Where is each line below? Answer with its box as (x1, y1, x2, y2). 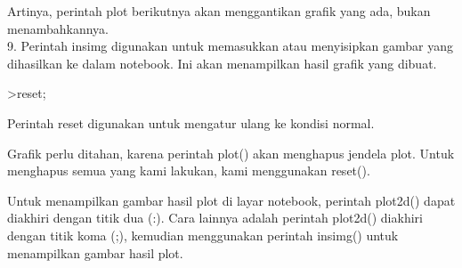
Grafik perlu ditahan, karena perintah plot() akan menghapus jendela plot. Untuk (7, 143, 455, 162)
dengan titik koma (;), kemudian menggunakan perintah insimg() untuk (7, 225, 399, 244)
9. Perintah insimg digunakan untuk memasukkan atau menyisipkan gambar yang (7, 37, 454, 55)
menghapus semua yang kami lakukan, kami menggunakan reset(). (7, 161, 370, 180)
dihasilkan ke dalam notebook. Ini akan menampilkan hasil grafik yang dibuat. (7, 53, 437, 72)
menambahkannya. (7, 19, 109, 37)
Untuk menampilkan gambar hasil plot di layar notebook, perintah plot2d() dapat (7, 191, 456, 209)
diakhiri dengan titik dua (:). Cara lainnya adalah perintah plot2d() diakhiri (7, 208, 423, 227)
